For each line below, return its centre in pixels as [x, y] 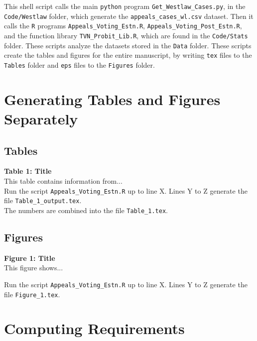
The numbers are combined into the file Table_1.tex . [86, 210]
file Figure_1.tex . [32, 294]
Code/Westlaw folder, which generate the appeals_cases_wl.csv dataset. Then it [129, 16]
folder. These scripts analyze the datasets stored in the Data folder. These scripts [128, 45]
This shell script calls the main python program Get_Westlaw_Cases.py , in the [125, 6]
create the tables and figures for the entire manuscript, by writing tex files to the [128, 55]
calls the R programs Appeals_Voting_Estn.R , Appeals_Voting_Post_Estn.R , [123, 26]
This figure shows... [34, 268]
